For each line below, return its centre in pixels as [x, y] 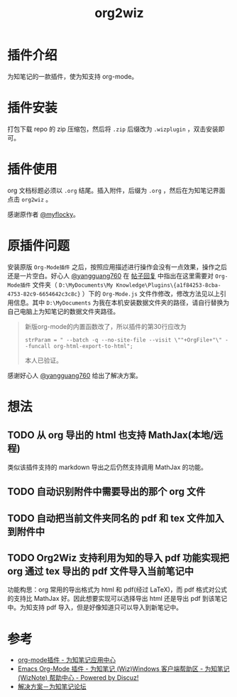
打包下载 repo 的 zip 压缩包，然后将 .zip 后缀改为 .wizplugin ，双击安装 [113, 129]
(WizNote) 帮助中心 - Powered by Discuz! [78, 678]
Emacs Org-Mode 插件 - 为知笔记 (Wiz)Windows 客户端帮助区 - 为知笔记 [123, 669]
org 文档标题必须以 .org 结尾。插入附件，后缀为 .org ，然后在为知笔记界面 [116, 190]
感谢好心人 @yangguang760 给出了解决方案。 [75, 375]
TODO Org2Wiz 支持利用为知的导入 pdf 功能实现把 [118, 558]
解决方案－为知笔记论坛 [52, 687]
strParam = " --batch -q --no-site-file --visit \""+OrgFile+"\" [123, 340]
